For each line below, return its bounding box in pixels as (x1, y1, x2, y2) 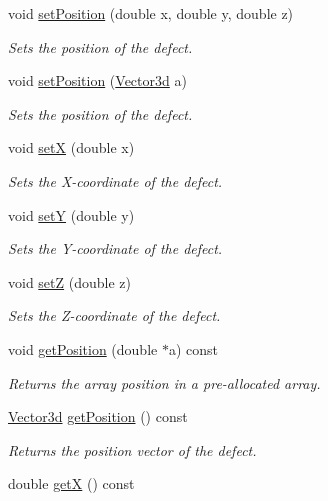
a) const (168, 338, 218, 359)
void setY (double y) (8, 204, 135, 225)
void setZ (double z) (8, 271, 131, 292)
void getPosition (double (8, 338, 158, 359)
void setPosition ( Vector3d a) (8, 70, 187, 91)
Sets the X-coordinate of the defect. (8, 170, 223, 191)
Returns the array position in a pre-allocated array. (8, 372, 321, 393)
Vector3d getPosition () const (8, 406, 188, 427)
